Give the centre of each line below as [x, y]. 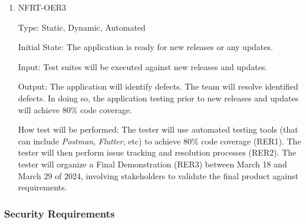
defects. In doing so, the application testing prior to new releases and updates [158, 98]
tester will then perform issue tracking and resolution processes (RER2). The [157, 152]
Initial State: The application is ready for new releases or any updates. [145, 47]
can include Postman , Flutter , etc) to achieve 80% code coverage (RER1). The [159, 141]
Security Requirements [60, 213]
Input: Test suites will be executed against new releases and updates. [143, 66]
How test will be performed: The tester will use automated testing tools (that [158, 129]
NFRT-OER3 [42, 7]
